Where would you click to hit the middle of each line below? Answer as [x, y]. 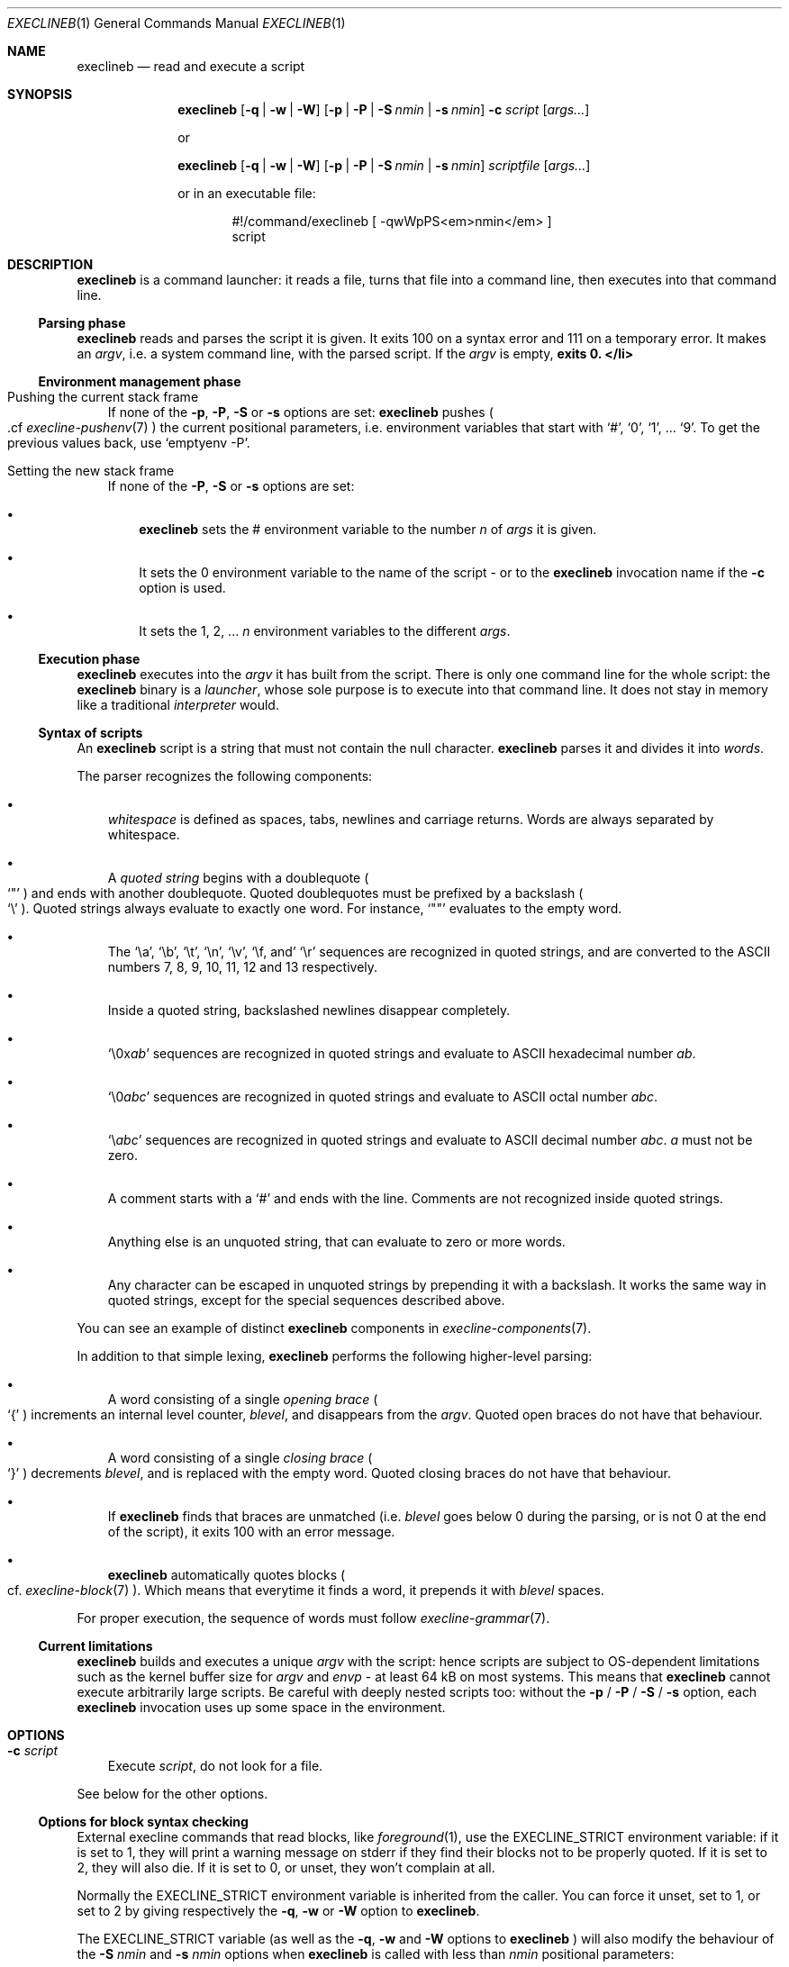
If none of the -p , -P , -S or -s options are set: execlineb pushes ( [300, 412]
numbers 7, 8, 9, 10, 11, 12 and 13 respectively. [243, 967]
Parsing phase [82, 323]
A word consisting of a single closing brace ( [240, 1458]
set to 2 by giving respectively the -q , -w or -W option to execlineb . [278, 1911]
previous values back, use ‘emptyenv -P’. [129, 443]
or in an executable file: [247, 193]
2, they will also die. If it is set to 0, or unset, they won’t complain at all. [286, 1867]
